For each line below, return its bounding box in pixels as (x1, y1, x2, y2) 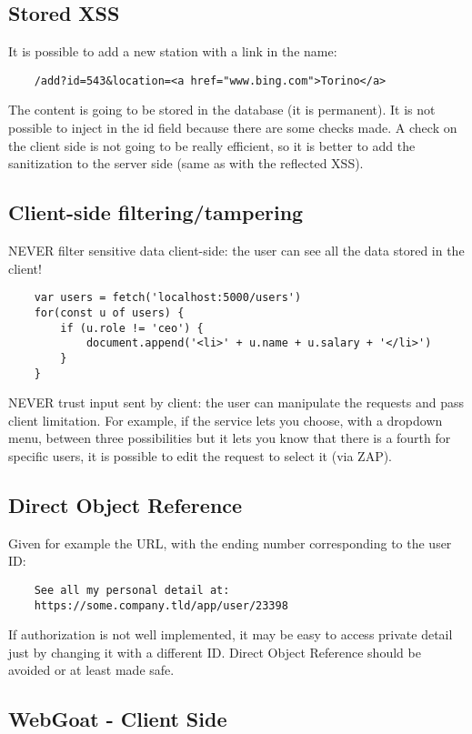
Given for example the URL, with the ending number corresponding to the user (8, 533, 452, 552)
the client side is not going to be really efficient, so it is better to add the (8, 136, 416, 155)
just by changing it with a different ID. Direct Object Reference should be (8, 642, 421, 661)
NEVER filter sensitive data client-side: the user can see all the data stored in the (8, 241, 465, 260)
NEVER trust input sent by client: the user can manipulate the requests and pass (8, 393, 464, 412)
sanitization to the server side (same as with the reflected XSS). (8, 154, 364, 173)
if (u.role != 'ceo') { (60, 321, 204, 335)
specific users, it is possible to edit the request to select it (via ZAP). (8, 446, 393, 465)
